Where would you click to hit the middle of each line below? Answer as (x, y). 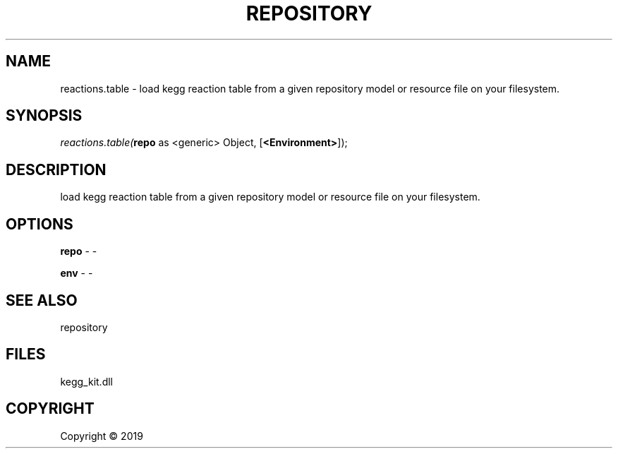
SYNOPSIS (44, 116)
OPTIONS (40, 224)
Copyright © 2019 (102, 436)
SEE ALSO (42, 300)
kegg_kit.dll (86, 381)
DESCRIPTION (56, 169)
